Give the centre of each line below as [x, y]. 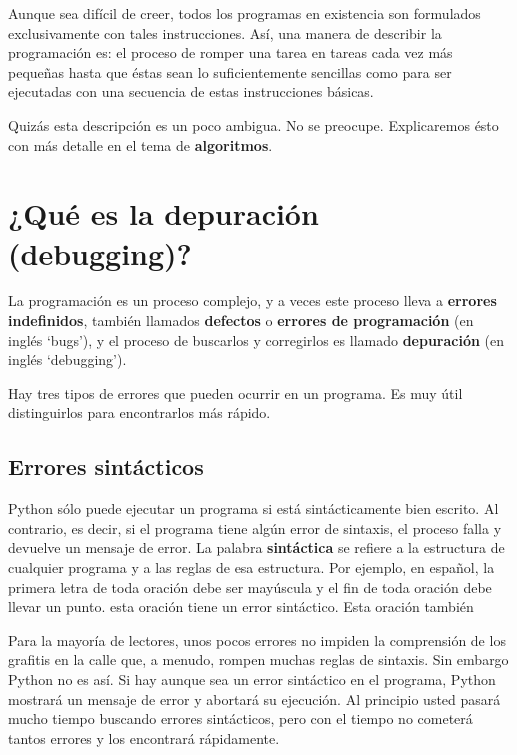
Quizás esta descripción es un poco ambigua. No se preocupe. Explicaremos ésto [253, 124]
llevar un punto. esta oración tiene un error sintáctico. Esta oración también [241, 606]
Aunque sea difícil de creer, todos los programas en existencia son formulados [244, 13]
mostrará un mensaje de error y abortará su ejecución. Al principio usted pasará [254, 698]
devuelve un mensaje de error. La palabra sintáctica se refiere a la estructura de [256, 547]
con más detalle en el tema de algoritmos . [140, 144]
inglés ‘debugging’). [67, 359]
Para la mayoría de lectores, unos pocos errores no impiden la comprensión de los [257, 639]
